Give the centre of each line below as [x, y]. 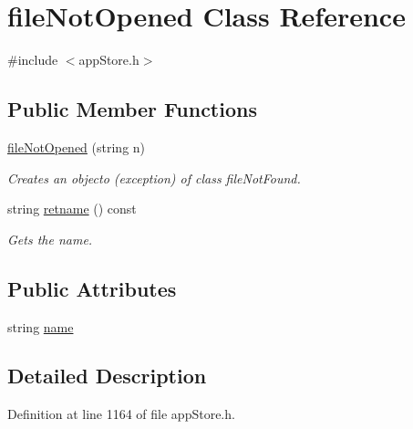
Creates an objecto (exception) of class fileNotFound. [154, 178]
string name [41, 326]
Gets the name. [50, 239]
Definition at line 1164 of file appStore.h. [121, 414]
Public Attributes [92, 288]
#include [33, 60]
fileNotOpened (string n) [77, 146]
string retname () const [72, 209]
